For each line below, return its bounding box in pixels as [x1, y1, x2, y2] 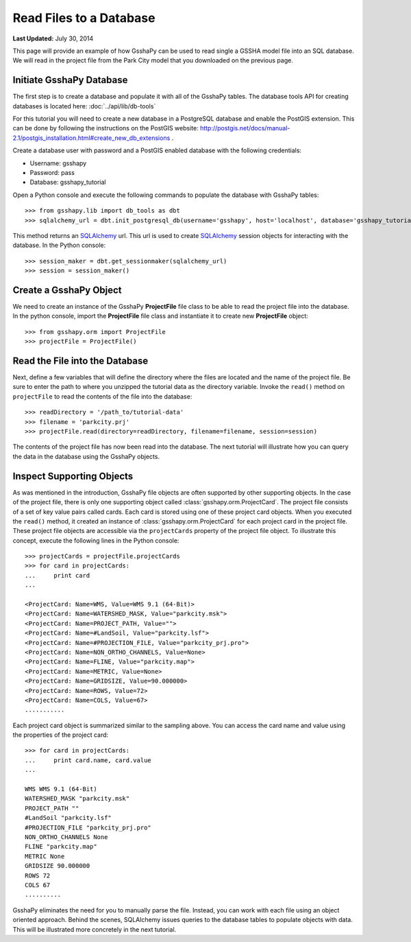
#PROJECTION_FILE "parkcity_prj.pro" [25, 823, 152, 832]
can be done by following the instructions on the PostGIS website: [12, 124, 199, 132]
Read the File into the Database [12, 355, 149, 366]
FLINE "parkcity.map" [25, 843, 97, 851]
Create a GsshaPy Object [12, 284, 123, 296]
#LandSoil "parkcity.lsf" [25, 814, 112, 822]
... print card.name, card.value [25, 756, 152, 764]
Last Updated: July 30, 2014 [12, 34, 94, 43]
